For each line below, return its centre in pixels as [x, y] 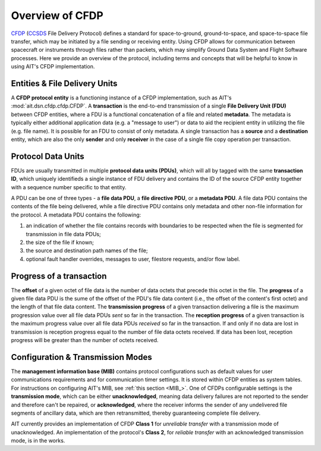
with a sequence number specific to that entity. [69, 187]
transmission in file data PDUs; [63, 234]
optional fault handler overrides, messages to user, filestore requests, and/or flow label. [133, 259]
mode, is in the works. [38, 441]
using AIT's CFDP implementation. [53, 67]
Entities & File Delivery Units [64, 83]
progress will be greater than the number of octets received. [85, 340]
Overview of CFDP [57, 15]
